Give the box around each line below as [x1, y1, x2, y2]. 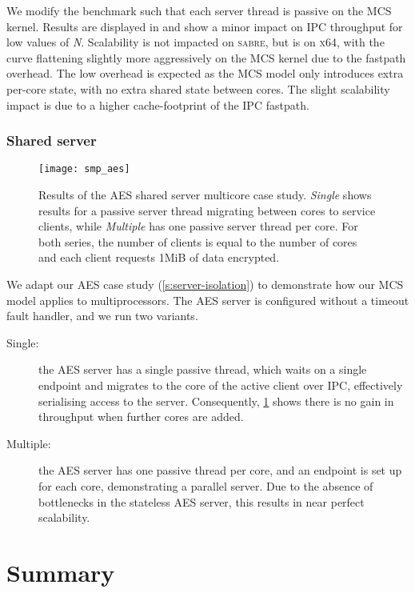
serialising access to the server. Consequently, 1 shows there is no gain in [38, 392, 394, 409]
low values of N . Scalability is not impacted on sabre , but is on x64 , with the [6, 34, 385, 50]
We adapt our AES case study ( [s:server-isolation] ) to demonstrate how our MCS [6, 276, 404, 292]
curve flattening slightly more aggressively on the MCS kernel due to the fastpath [6, 49, 406, 66]
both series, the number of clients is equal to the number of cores [38, 233, 357, 250]
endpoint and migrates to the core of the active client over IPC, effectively [38, 376, 403, 393]
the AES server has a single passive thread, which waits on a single [38, 361, 367, 378]
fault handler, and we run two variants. [6, 307, 198, 324]
